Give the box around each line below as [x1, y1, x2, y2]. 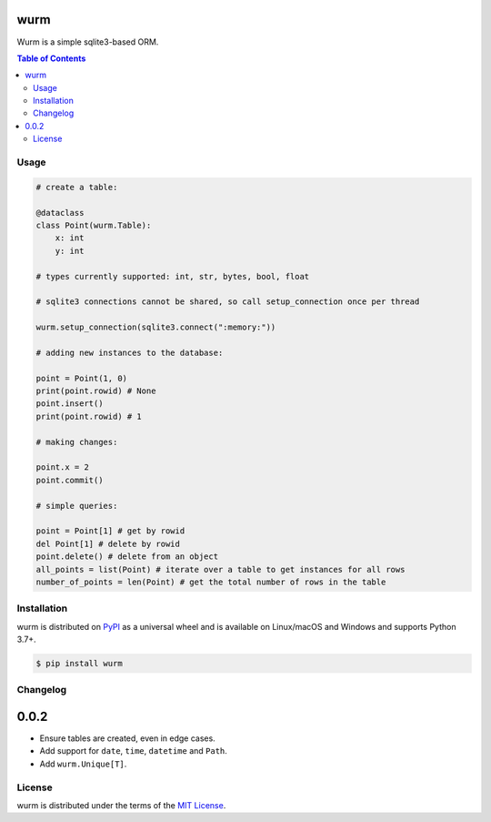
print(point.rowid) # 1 [35, 411, 143, 421]
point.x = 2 [35, 462, 90, 472]
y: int [55, 246, 85, 256]
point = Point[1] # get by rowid [35, 526, 185, 536]
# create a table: [35, 182, 118, 192]
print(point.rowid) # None [35, 386, 156, 396]
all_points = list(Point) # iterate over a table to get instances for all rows [35, 564, 406, 574]
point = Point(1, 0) [35, 373, 127, 383]
